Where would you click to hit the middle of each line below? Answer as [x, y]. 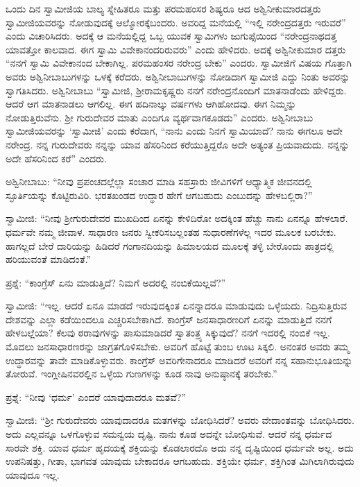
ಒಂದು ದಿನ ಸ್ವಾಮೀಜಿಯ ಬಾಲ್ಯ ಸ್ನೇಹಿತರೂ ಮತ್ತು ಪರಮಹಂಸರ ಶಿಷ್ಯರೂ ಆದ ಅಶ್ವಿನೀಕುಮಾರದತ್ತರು [163, 8]
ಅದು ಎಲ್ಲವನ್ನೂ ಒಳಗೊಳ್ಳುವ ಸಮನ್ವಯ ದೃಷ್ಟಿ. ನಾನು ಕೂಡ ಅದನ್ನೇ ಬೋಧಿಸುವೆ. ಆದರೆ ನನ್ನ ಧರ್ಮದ [169, 434]
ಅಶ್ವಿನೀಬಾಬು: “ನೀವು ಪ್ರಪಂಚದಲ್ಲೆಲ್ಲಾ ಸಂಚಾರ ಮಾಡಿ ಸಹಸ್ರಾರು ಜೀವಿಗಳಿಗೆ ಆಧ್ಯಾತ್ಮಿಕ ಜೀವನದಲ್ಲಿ [159, 181]
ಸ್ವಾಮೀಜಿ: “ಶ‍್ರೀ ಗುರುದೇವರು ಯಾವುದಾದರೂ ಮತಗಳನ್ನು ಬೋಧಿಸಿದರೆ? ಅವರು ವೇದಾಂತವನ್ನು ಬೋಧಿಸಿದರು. [180, 420]
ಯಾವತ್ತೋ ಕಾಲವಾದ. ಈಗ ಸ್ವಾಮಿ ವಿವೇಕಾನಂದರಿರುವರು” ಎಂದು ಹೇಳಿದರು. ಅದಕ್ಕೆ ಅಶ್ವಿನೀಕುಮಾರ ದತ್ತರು [176, 49]
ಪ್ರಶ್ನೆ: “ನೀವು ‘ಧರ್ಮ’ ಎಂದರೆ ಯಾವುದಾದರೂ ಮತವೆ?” [96, 396]
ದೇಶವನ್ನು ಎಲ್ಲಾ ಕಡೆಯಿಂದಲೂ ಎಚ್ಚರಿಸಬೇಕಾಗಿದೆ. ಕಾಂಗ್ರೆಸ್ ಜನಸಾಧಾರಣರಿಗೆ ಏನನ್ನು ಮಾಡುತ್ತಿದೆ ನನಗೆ [169, 319]
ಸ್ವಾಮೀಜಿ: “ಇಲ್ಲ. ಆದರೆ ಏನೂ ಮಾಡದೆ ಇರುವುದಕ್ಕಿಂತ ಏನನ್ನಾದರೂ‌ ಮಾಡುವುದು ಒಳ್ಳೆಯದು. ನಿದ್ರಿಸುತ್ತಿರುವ [176, 306]
